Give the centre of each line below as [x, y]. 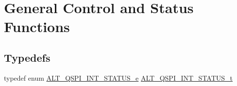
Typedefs [27, 57]
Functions [37, 26]
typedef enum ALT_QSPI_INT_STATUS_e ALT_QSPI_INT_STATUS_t [118, 77]
